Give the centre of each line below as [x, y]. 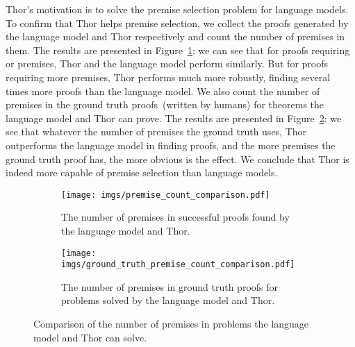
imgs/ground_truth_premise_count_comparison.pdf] [178, 265]
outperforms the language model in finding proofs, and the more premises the [171, 145]
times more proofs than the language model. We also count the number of [163, 91]
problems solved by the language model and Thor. [168, 300]
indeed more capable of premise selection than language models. [142, 172]
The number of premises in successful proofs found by [175, 217]
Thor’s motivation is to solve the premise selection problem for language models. [177, 9]
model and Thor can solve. [90, 337]
